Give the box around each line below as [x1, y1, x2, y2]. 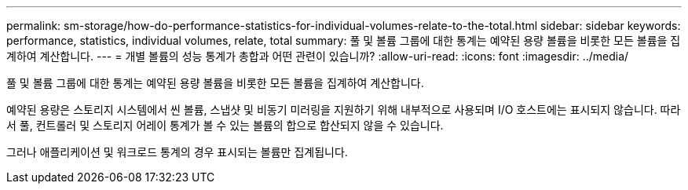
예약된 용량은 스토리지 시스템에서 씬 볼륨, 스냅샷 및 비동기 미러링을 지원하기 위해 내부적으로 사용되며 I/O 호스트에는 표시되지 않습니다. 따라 [6, 103, 681, 116]
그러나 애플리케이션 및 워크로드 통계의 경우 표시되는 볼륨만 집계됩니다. [6, 145, 348, 159]
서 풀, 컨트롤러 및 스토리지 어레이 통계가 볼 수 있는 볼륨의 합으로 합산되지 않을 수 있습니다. [6, 119, 444, 132]
